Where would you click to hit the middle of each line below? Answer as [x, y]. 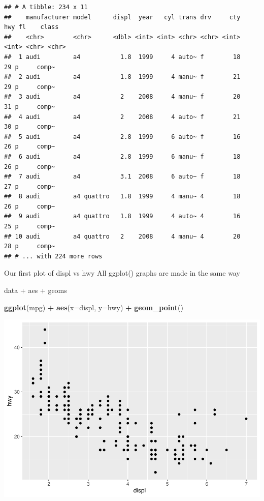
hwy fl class [31, 27]
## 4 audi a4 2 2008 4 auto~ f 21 [122, 117]
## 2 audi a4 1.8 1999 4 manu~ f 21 [122, 77]
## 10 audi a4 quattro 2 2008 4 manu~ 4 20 [122, 236]
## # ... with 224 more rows [53, 256]
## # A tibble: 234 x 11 [46, 7]
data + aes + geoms [36, 290]
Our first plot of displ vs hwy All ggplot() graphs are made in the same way [122, 273]
